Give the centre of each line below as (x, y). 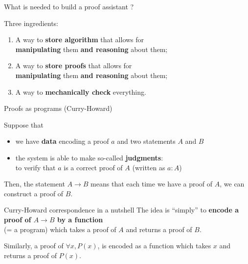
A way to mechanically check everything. (81, 92)
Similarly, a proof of (34, 246)
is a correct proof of (93, 167)
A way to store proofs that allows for (74, 66)
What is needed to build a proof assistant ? (69, 6)
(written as (149, 167)
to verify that (35, 167)
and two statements (146, 141)
